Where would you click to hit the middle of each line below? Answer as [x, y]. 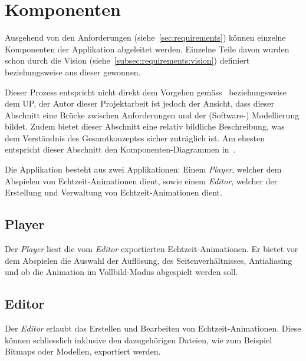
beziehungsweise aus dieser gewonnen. [73, 72]
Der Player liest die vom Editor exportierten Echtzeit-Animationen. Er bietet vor [152, 249]
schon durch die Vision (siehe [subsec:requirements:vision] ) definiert [127, 60]
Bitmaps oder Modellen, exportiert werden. [83, 351]
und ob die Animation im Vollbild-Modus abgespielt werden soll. [121, 272]
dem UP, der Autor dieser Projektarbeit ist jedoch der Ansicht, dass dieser [139, 103]
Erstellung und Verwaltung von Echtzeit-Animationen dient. [113, 192]
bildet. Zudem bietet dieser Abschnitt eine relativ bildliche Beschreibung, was [145, 126]
